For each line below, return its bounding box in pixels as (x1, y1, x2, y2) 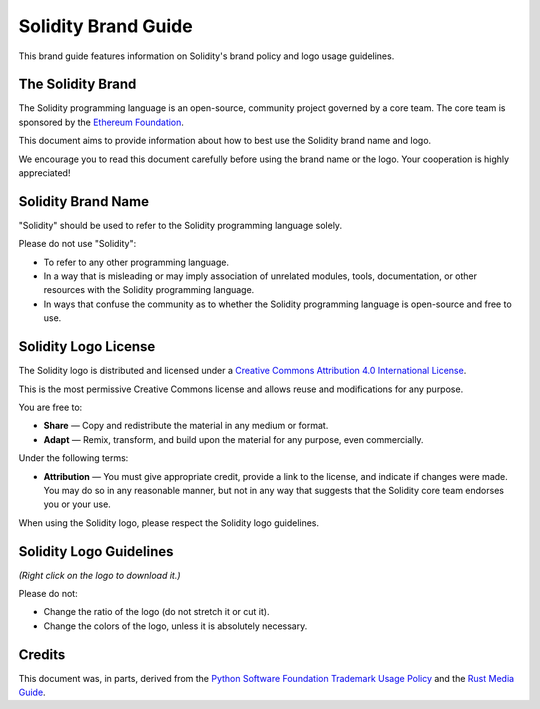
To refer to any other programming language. (43, 256, 230, 268)
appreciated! (18, 167, 71, 179)
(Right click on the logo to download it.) (18, 569, 181, 581)
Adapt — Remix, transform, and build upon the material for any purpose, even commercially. (43, 433, 424, 445)
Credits (18, 646, 66, 663)
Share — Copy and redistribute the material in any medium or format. (43, 420, 329, 432)
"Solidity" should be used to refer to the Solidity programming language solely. (18, 219, 343, 231)
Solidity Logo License (18, 338, 156, 355)
